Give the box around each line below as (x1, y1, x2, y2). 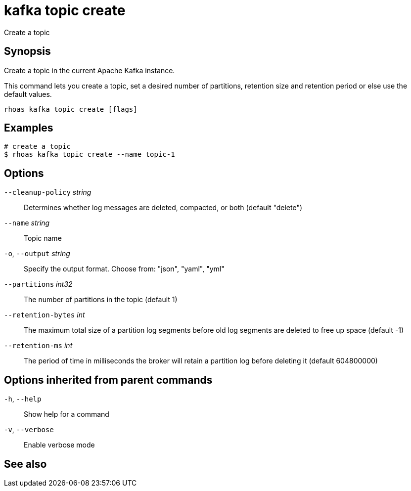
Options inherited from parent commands (4, 373, 213, 386)
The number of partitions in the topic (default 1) (24, 295, 178, 304)
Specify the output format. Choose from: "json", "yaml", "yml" (24, 265, 225, 273)
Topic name (24, 234, 62, 243)
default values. (4, 89, 52, 98)
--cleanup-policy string (4, 188, 91, 197)
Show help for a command (24, 410, 109, 419)
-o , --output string (4, 249, 70, 258)
